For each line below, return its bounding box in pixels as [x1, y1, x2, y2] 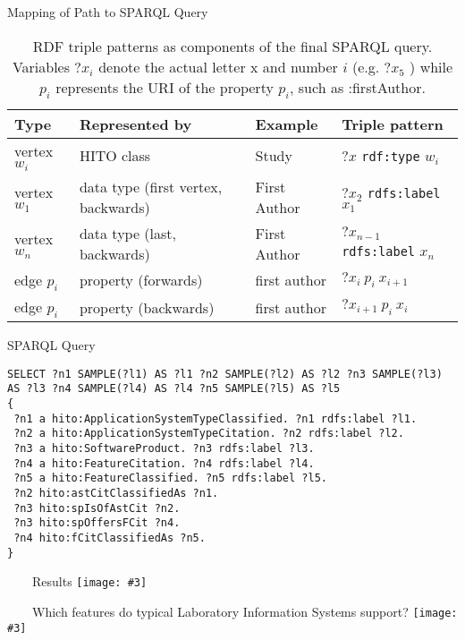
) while [410, 55, 453, 77]
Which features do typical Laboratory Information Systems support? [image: [31, 602, 458, 620]
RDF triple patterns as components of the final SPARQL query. [32, 35, 433, 56]
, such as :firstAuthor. [290, 76, 426, 98]
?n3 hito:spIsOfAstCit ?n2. [13, 501, 181, 515]
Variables [12, 55, 71, 77]
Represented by [79, 113, 192, 134]
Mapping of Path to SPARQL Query [7, 3, 208, 21]
